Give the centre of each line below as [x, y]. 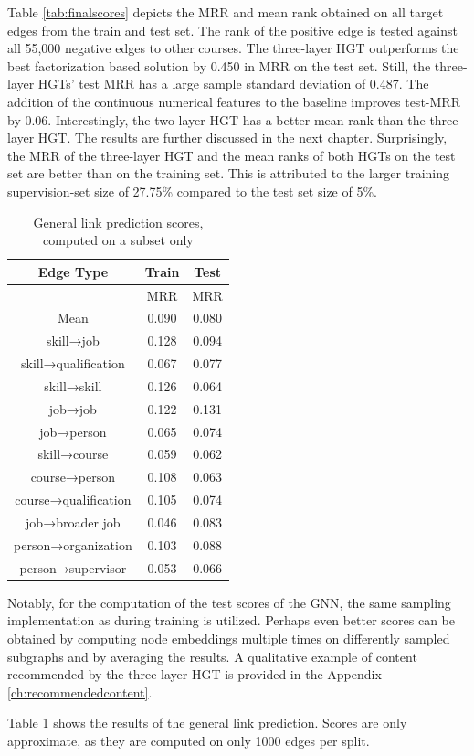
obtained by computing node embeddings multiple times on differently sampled [229, 638]
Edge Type [73, 271]
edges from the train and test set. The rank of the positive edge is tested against [232, 30]
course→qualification [73, 500]
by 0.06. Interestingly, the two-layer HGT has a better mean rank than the [216, 119]
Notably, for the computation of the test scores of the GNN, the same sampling [229, 602]
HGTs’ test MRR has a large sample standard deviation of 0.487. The [233, 84]
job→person [73, 431]
